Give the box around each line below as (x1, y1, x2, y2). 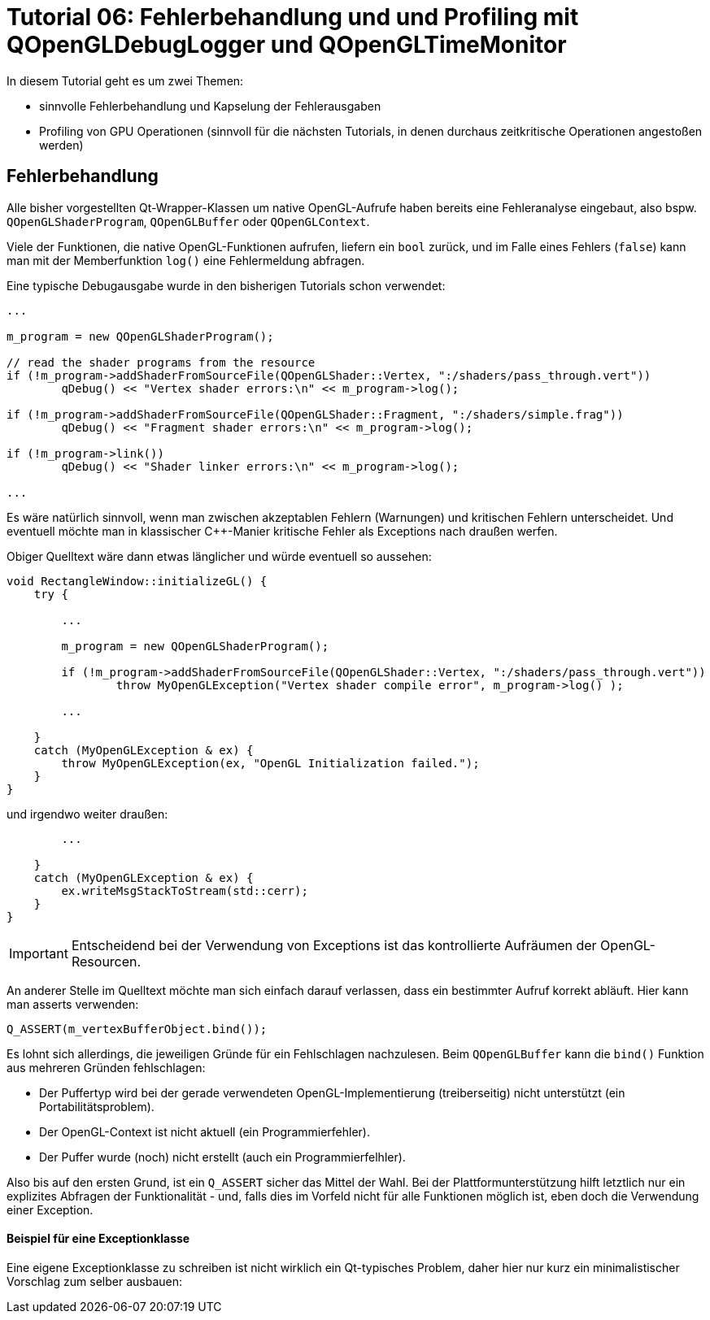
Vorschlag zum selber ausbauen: (7, 1274, 182, 1288)
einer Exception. (7, 1202, 94, 1217)
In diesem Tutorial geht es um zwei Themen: (7, 73, 244, 88)
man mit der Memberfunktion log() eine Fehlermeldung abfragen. (7, 253, 365, 267)
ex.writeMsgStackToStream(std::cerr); (61, 884, 308, 897)
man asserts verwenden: (7, 997, 139, 1011)
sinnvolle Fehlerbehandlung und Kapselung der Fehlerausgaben (39, 98, 381, 113)
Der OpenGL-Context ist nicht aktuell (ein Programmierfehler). (39, 1124, 370, 1139)
